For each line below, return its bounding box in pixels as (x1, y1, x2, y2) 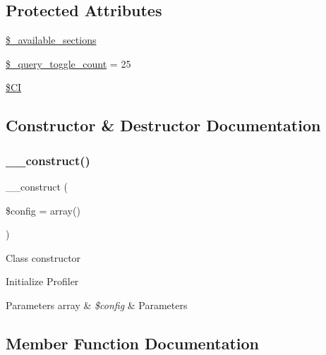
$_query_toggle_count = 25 (6, 56, 131, 71)
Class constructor (6, 250, 81, 265)
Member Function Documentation (6, 332, 260, 354)
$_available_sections (6, 32, 97, 47)
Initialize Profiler (6, 274, 79, 289)
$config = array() (6, 203, 80, 217)
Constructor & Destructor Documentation (6, 114, 321, 136)
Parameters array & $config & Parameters (6, 297, 188, 312)
